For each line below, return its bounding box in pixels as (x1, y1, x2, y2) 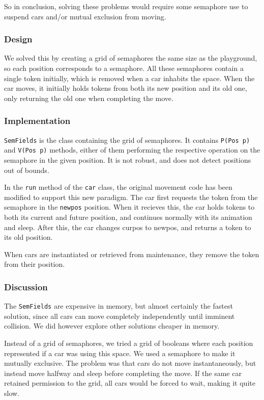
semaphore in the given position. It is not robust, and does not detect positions (4, 154, 251, 165)
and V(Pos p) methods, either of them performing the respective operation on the (4, 144, 260, 155)
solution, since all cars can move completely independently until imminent (4, 310, 235, 321)
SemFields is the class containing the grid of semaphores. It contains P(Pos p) (4, 134, 250, 145)
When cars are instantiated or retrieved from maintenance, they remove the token (4, 248, 259, 259)
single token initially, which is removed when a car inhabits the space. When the (4, 72, 255, 83)
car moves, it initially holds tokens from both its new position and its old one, (4, 83, 247, 93)
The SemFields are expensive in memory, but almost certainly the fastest (4, 301, 233, 311)
